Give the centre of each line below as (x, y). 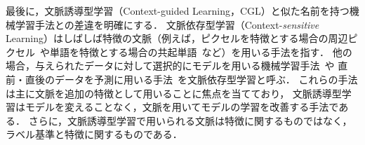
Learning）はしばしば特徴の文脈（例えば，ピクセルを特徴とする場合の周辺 (177, 38)
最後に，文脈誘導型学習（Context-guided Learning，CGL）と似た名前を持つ (178, 11)
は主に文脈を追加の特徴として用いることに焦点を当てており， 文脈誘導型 (174, 93)
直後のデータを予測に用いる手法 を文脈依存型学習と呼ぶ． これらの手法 (191, 79)
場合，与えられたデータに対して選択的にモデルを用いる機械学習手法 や (170, 65)
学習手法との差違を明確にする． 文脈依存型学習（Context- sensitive (167, 24)
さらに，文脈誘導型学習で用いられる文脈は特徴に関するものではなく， (190, 120)
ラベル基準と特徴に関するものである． (94, 134)
